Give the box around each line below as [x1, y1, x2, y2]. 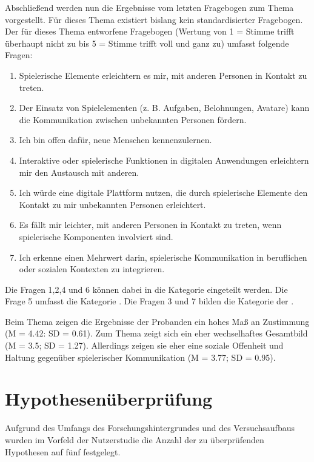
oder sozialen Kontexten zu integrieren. [19, 263, 165, 275]
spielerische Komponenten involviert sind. [19, 230, 173, 243]
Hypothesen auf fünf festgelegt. [5, 445, 121, 458]
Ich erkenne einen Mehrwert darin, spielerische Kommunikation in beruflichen [19, 250, 307, 263]
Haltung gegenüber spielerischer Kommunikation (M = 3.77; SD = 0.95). [5, 350, 276, 363]
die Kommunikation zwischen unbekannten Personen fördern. [19, 113, 247, 126]
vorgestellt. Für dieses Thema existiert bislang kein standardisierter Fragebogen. [5, 13, 303, 25]
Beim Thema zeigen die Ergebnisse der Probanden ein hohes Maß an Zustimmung [5, 315, 310, 327]
